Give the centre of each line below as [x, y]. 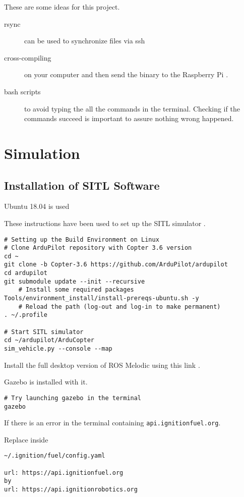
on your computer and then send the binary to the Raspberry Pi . [126, 74]
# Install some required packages [76, 290]
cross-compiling [28, 57]
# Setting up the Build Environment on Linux [82, 239]
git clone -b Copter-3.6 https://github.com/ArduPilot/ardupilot [116, 265]
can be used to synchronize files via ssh [85, 41]
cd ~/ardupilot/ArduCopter [49, 340]
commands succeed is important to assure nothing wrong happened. [129, 118]
